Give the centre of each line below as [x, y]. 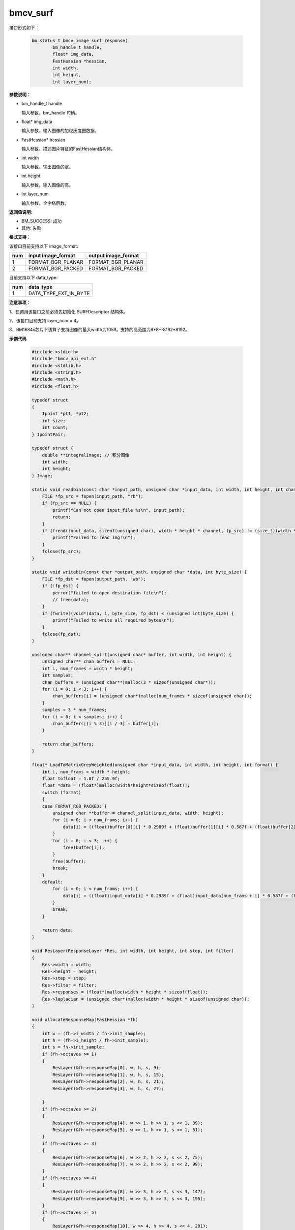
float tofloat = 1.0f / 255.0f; [81, 779]
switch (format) [61, 792]
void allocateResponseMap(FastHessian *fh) [85, 1019]
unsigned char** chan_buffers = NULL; [89, 661]
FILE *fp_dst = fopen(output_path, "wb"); [94, 579]
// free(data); [71, 600]
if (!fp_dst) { [60, 586]
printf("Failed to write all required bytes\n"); [113, 620]
